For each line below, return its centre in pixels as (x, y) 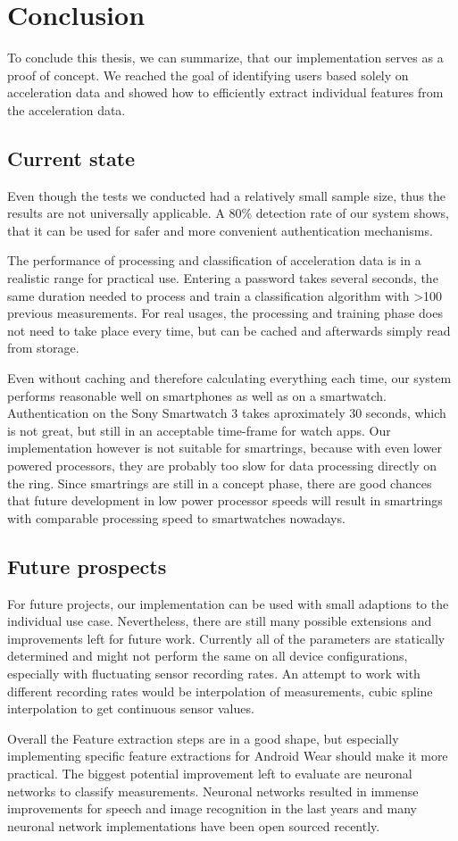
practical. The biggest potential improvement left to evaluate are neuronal (210, 773)
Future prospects (87, 566)
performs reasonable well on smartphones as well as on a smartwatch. (197, 395)
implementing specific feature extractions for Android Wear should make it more (228, 756)
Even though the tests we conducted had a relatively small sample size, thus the (227, 195)
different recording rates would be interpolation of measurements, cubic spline (220, 691)
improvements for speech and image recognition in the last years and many (212, 808)
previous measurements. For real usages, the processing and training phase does (225, 313)
